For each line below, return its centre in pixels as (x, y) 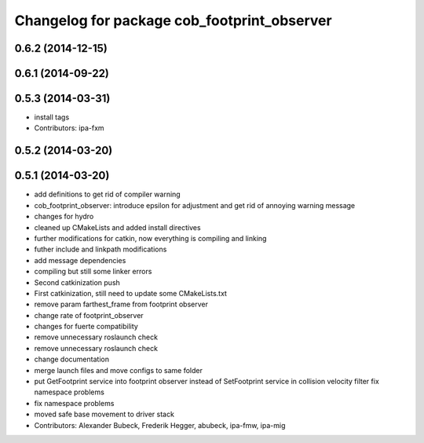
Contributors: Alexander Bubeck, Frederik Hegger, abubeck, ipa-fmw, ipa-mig (160, 425)
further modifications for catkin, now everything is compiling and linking (150, 238)
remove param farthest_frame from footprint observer (121, 304)
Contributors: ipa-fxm (69, 128)
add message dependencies (80, 260)
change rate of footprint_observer (89, 315)
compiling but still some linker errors (93, 272)
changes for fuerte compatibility (86, 327)
